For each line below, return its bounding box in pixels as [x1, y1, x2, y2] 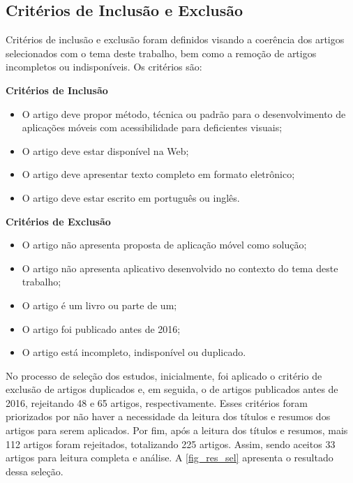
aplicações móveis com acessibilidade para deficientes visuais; [22, 120, 283, 135]
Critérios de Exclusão [6, 214, 111, 228]
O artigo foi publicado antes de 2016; [22, 321, 181, 336]
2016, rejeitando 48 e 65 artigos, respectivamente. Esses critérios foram [6, 395, 308, 410]
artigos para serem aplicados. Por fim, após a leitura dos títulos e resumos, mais [6, 423, 348, 438]
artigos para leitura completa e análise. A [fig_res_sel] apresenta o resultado [6, 450, 333, 465]
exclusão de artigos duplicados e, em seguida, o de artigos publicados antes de [6, 382, 338, 396]
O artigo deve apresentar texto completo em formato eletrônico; [22, 167, 295, 181]
